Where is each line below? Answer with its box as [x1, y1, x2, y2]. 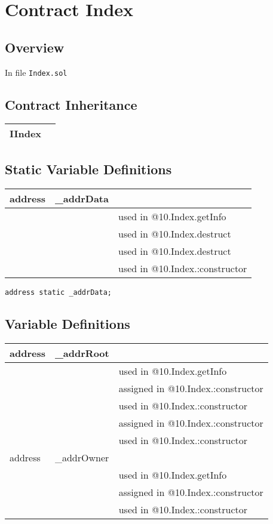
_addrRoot [54, 346, 109, 360]
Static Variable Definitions [5, 159, 172, 178]
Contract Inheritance [5, 95, 137, 113]
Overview [5, 38, 65, 56]
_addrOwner [54, 450, 109, 464]
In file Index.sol [5, 66, 68, 78]
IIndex [10, 127, 42, 141]
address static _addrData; [5, 288, 112, 297]
